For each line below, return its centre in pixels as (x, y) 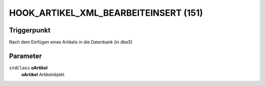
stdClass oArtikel (28, 68)
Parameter (26, 56)
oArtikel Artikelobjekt (43, 75)
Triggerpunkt (30, 30)
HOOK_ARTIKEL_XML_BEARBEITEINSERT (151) (106, 13)
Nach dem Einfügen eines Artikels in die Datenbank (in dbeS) (71, 42)
